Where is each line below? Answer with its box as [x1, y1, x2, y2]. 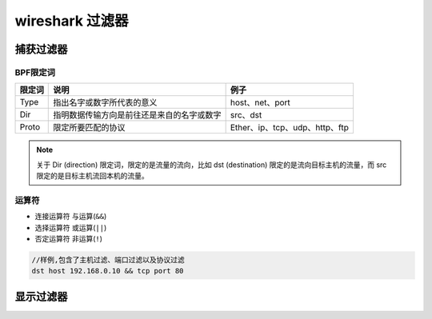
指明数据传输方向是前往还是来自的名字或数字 [53, 110, 222, 121]
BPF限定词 [14, 66, 56, 78]
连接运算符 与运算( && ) [34, 212, 107, 221]
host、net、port [230, 97, 291, 108]
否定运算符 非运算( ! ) [34, 234, 103, 244]
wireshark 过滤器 [14, 12, 129, 30]
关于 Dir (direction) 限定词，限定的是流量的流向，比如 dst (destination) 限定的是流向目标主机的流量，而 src [36, 160, 387, 169]
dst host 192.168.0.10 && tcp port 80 [31, 266, 184, 276]
